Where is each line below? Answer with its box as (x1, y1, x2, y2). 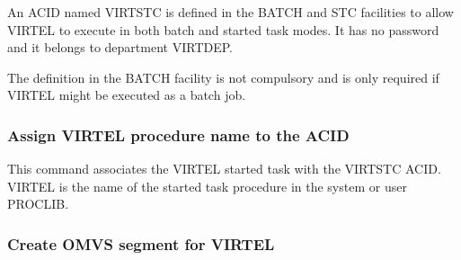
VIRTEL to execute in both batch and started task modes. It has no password (7, 20, 439, 39)
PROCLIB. (7, 194, 69, 213)
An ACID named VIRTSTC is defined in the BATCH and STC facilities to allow (7, 3, 454, 21)
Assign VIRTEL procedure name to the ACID (7, 123, 350, 146)
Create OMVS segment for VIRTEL (7, 232, 275, 255)
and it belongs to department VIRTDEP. (7, 38, 233, 57)
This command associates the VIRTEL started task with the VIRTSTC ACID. (7, 159, 441, 178)
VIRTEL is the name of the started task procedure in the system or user (7, 176, 407, 195)
